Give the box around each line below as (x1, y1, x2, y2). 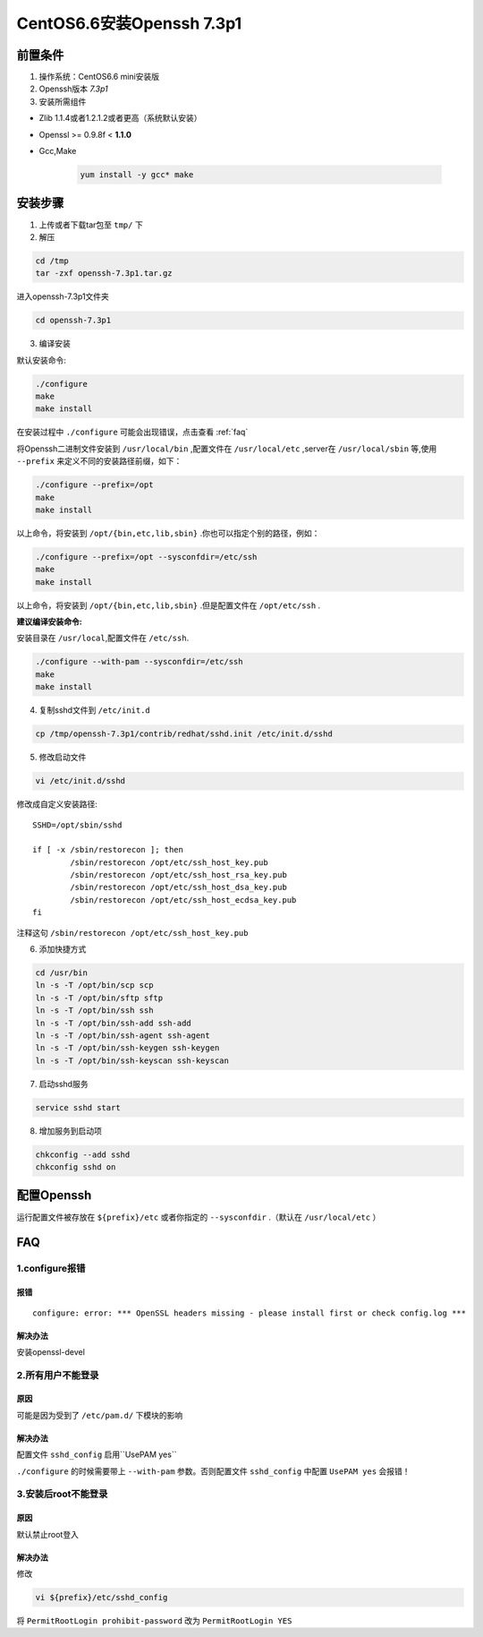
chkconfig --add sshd (35, 1149, 131, 1160)
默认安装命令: (16, 355, 67, 365)
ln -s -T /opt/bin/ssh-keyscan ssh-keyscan (35, 1055, 230, 1066)
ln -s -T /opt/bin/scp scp (35, 981, 154, 990)
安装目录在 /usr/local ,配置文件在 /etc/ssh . (16, 632, 190, 644)
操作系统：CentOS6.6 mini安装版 (38, 72, 160, 82)
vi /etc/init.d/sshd (35, 776, 125, 786)
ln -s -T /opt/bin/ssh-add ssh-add (35, 1017, 191, 1028)
